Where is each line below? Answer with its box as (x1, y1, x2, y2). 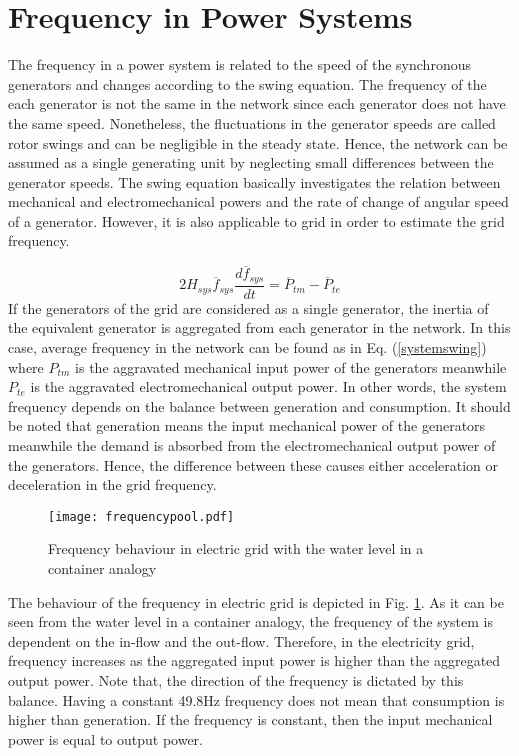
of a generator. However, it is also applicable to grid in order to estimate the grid (8, 210, 505, 231)
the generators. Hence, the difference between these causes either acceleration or (8, 454, 499, 475)
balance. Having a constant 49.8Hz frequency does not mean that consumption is (8, 689, 505, 710)
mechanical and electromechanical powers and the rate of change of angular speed (8, 191, 509, 212)
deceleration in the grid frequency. (8, 474, 217, 495)
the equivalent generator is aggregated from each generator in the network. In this (8, 317, 511, 338)
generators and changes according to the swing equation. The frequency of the (8, 73, 487, 94)
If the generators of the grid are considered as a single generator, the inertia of (8, 297, 489, 318)
